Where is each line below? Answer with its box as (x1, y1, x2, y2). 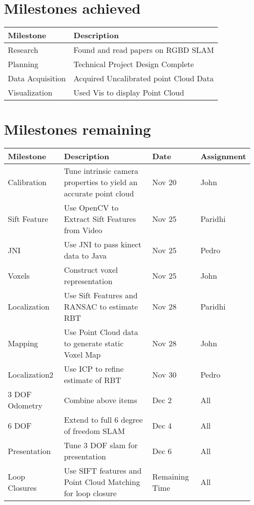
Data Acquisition (8, 72, 66, 84)
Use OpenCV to (63, 202, 119, 214)
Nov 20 (152, 176, 177, 188)
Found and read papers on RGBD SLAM (73, 44, 214, 56)
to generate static (63, 337, 124, 349)
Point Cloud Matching (63, 476, 140, 488)
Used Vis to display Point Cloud (73, 87, 184, 98)
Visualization (8, 87, 53, 98)
